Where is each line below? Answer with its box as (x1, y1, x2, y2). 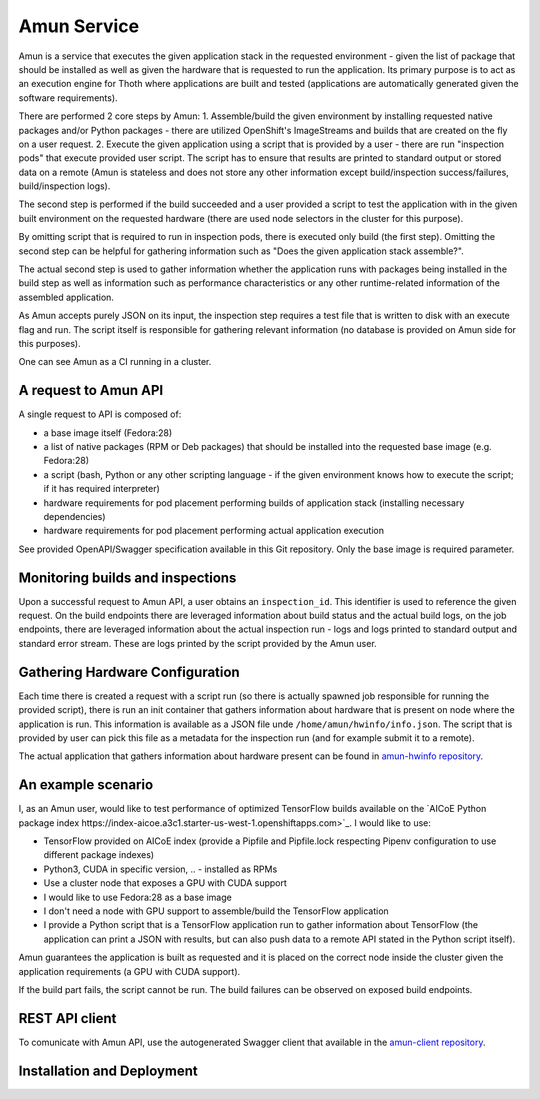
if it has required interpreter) (43, 483, 160, 495)
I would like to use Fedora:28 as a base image (43, 891, 232, 903)
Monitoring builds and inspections (18, 569, 237, 586)
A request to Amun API (18, 382, 164, 399)
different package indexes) (43, 849, 155, 861)
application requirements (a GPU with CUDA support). (18, 965, 241, 977)
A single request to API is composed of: (18, 408, 182, 420)
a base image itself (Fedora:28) (43, 426, 173, 439)
